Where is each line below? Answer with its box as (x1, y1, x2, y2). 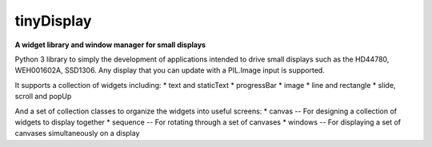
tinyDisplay (14, 12, 92, 30)
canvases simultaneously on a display (14, 129, 140, 138)
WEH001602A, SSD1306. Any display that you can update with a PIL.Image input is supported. (14, 66, 326, 75)
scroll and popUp (14, 92, 72, 101)
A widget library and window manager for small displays (14, 40, 206, 50)
